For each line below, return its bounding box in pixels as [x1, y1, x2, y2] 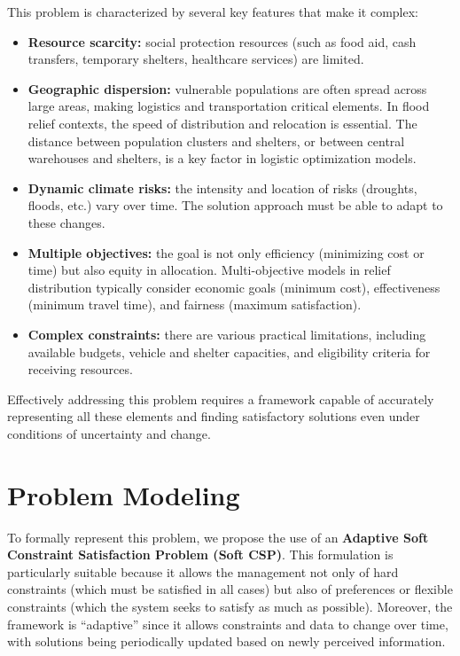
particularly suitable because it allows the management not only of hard [7, 562, 399, 581]
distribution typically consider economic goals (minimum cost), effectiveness [27, 277, 441, 296]
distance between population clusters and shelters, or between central [27, 131, 405, 150]
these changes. [27, 213, 105, 231]
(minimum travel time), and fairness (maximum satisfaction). [27, 295, 362, 314]
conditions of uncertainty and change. [7, 424, 211, 442]
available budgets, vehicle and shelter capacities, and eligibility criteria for [27, 342, 431, 361]
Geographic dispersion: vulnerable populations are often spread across [27, 79, 427, 98]
